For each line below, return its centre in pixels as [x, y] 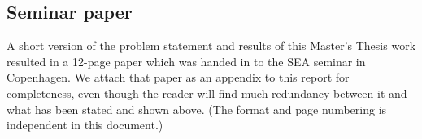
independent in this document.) [85, 125]
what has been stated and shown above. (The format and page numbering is [197, 109]
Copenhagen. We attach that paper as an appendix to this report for [178, 77]
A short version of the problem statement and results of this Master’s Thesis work [211, 46]
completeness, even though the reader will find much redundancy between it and [207, 93]
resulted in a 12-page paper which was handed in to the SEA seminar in [186, 61]
